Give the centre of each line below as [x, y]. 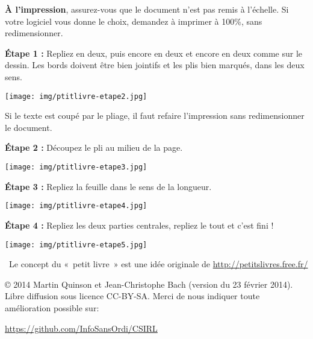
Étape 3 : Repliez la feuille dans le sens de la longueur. [108, 186]
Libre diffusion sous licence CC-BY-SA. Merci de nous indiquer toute [132, 296]
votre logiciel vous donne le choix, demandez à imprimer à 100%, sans [134, 21]
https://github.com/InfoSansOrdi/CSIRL [81, 328]
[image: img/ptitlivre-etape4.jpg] [76, 206]
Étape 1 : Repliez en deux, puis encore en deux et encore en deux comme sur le [154, 53]
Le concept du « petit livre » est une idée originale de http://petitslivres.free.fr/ [159, 264]
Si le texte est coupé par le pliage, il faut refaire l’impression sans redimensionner [155, 116]
